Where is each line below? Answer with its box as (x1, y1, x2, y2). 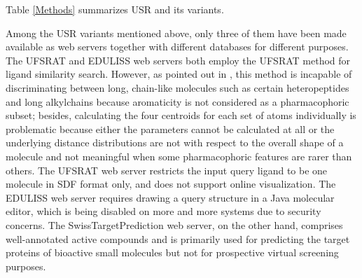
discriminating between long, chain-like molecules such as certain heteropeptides (6, 80, 349, 95)
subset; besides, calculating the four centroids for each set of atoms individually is (6, 108, 356, 123)
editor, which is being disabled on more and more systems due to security (6, 204, 321, 218)
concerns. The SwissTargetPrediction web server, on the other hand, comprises (6, 217, 343, 232)
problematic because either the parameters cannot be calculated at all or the (6, 121, 335, 136)
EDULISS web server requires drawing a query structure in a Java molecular (6, 190, 335, 204)
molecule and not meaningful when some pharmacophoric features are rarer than (6, 148, 352, 163)
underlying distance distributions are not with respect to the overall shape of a (6, 135, 344, 150)
